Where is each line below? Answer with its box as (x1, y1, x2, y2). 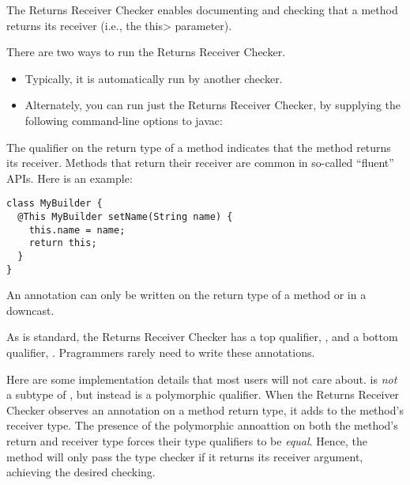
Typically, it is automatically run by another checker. (24, 70, 283, 86)
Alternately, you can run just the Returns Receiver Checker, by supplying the (24, 97, 401, 113)
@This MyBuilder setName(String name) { (17, 211, 233, 222)
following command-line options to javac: (24, 112, 223, 128)
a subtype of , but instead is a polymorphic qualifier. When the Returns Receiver (6, 386, 400, 403)
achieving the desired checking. (6, 464, 156, 480)
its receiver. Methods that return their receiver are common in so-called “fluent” (6, 154, 394, 171)
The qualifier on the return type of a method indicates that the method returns (6, 138, 391, 155)
